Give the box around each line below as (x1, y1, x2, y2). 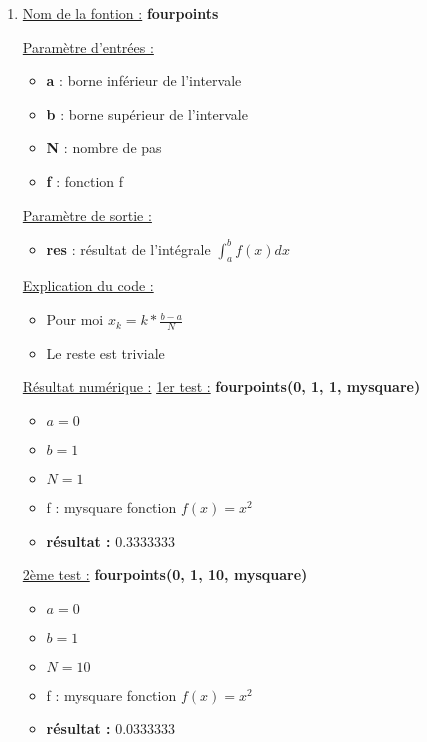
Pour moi (46, 309, 104, 330)
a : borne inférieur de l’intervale (46, 70, 242, 91)
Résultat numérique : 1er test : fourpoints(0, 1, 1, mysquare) (22, 376, 421, 397)
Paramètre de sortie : (22, 204, 152, 225)
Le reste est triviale (46, 342, 165, 363)
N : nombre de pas (46, 137, 162, 158)
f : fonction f (46, 170, 124, 191)
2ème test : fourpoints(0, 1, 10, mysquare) (22, 564, 308, 585)
